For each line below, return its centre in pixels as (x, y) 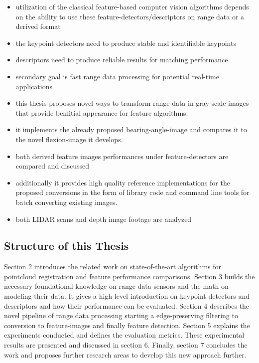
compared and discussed (53, 166)
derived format (38, 26)
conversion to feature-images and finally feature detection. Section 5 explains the (127, 325)
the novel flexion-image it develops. (69, 139)
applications (34, 86)
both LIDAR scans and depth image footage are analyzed (104, 219)
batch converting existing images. (66, 202)
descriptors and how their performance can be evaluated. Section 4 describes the (127, 305)
